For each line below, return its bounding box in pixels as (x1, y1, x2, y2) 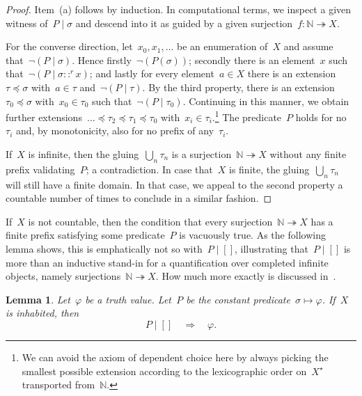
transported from (22, 377, 95, 392)
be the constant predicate (186, 292, 290, 306)
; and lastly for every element (89, 66, 214, 81)
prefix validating (6, 161, 75, 176)
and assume (283, 39, 333, 54)
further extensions (6, 109, 82, 124)
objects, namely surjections (6, 269, 121, 283)
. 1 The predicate (212, 108, 282, 124)
